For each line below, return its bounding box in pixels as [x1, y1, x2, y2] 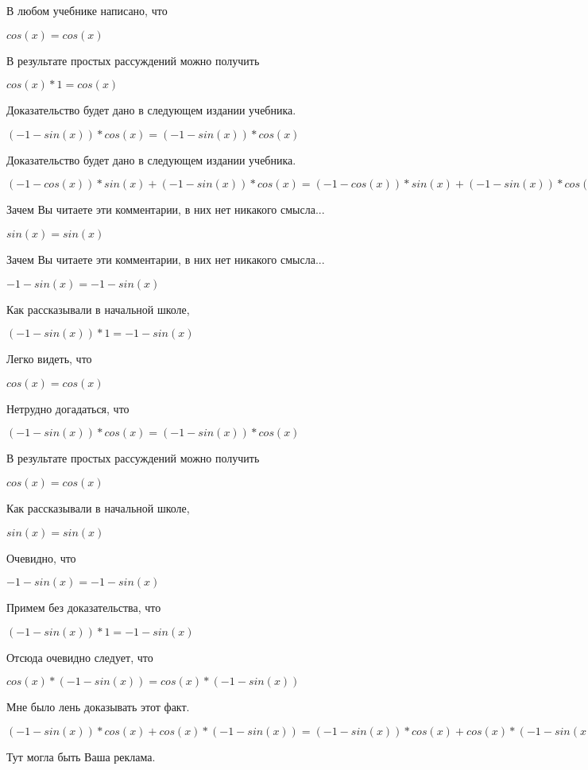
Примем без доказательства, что [6, 599, 161, 616]
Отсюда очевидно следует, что [6, 648, 153, 665]
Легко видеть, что [6, 350, 92, 367]
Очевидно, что [6, 549, 76, 566]
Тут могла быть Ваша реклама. [6, 748, 156, 764]
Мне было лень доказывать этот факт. [6, 698, 190, 715]
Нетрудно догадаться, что [6, 400, 130, 416]
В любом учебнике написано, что [6, 2, 168, 18]
